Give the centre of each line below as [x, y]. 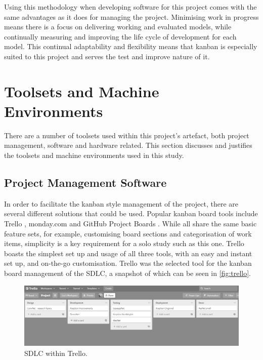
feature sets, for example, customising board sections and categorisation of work [128, 233]
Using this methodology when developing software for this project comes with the [130, 7]
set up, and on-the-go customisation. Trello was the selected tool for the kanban [128, 263]
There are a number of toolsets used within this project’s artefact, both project [127, 135]
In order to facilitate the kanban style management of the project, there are [121, 203]
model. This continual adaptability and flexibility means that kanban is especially [131, 46]
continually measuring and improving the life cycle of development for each [120, 36]
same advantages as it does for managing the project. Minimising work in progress [131, 16]
